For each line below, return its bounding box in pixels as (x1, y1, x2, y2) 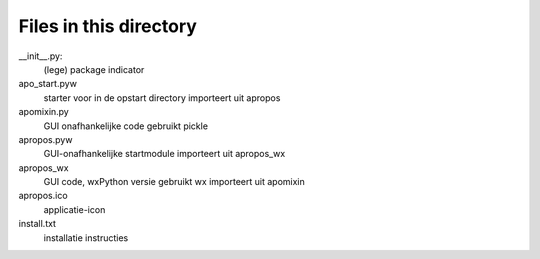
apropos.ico (18, 190, 69, 202)
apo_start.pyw (18, 78, 77, 90)
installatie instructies (43, 231, 129, 244)
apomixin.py (18, 106, 69, 118)
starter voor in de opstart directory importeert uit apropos (43, 91, 281, 104)
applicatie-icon (43, 203, 106, 215)
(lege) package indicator (43, 63, 145, 75)
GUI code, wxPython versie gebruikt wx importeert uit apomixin (43, 176, 305, 188)
